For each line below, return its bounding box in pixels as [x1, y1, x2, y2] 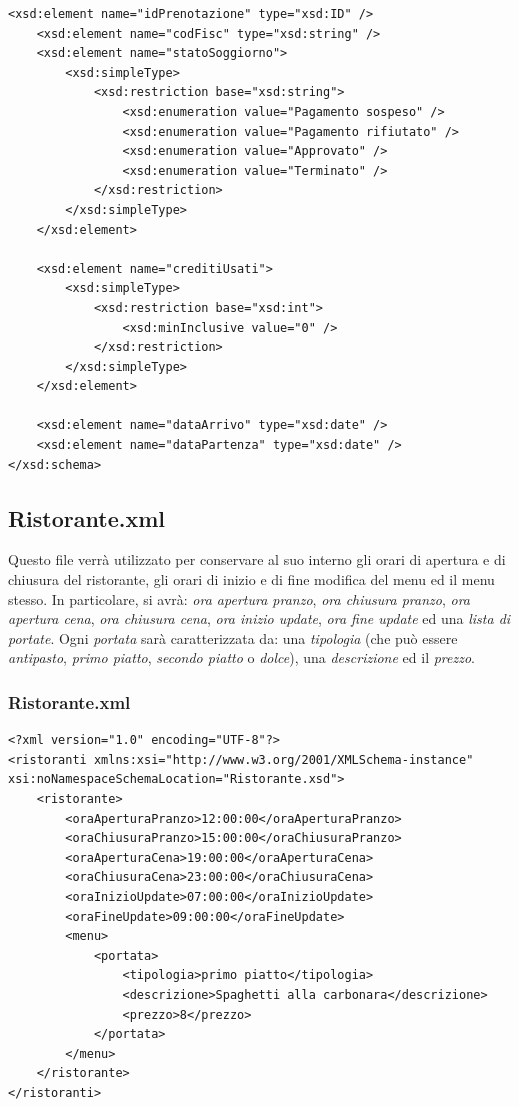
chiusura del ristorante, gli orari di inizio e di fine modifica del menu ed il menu [8, 569, 495, 590]
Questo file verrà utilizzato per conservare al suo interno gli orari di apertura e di [8, 549, 506, 570]
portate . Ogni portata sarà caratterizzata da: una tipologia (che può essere [8, 627, 458, 648]
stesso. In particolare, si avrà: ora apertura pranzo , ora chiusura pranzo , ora [8, 588, 471, 609]
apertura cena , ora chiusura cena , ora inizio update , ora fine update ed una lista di [8, 608, 511, 629]
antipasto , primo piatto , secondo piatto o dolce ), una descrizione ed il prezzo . [8, 647, 476, 668]
